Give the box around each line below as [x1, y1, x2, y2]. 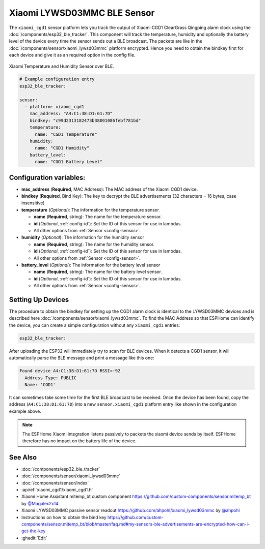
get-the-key [21, 528, 46, 534]
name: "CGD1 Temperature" [35, 131, 98, 137]
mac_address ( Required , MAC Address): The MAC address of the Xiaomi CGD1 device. [21, 186, 198, 192]
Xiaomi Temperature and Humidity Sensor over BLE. [9, 63, 114, 69]
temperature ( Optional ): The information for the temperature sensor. [21, 207, 160, 213]
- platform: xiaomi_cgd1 [25, 104, 84, 110]
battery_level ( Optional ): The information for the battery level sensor [21, 262, 160, 268]
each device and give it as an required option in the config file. [9, 52, 135, 58]
